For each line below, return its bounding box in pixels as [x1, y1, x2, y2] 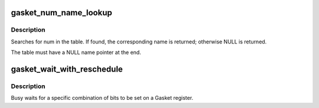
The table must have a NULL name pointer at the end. [11, 49, 141, 56]
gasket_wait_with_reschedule [11, 64, 123, 74]
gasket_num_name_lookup [11, 8, 112, 18]
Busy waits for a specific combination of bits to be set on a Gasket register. [11, 95, 194, 102]
